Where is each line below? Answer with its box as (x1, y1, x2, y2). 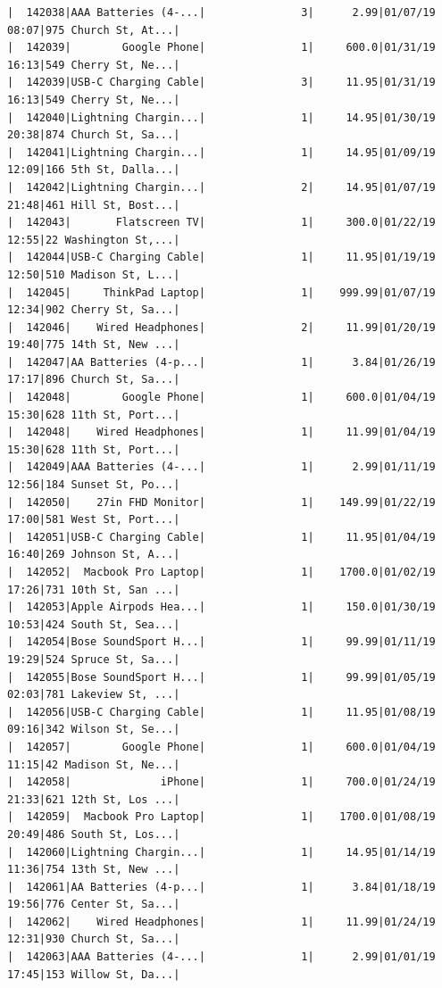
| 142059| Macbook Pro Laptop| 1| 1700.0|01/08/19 (7, 810, 436, 824)
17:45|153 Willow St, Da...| (7, 967, 180, 981)
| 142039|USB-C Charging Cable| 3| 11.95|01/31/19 (7, 76, 436, 89)
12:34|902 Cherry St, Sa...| (7, 303, 180, 317)
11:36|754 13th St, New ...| (7, 863, 180, 876)
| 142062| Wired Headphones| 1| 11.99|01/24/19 (7, 915, 436, 928)
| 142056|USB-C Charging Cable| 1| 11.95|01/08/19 (7, 705, 436, 718)
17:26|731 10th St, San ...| (7, 583, 180, 596)
